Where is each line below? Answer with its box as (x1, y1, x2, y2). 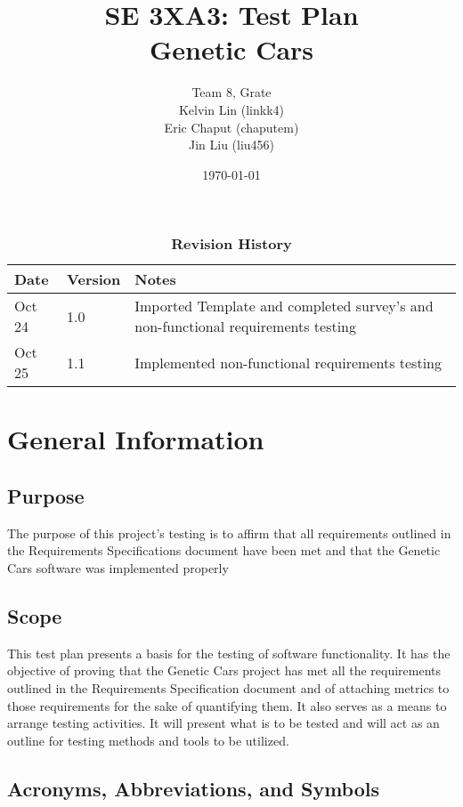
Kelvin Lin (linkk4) (178, 100, 285, 118)
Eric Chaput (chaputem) (164, 117, 299, 136)
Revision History (171, 233, 292, 254)
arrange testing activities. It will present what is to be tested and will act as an (7, 714, 440, 732)
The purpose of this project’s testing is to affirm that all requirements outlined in (7, 523, 451, 542)
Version (67, 269, 121, 290)
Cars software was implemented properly (7, 559, 229, 577)
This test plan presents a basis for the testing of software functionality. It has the (7, 643, 451, 662)
